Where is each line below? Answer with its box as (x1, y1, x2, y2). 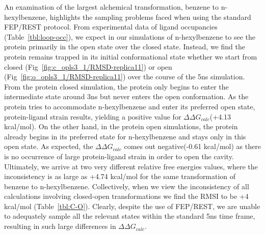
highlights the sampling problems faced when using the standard (49, 11, 251, 22)
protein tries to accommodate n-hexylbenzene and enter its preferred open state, (4, 101, 255, 111)
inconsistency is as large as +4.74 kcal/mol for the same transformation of (4, 171, 236, 182)
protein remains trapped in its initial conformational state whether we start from (4, 51, 257, 62)
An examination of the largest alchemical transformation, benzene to (4, 2, 219, 12)
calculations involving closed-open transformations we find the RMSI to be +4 (4, 191, 249, 201)
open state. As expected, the (4, 141, 93, 152)
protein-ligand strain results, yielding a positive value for (4, 111, 181, 122)
